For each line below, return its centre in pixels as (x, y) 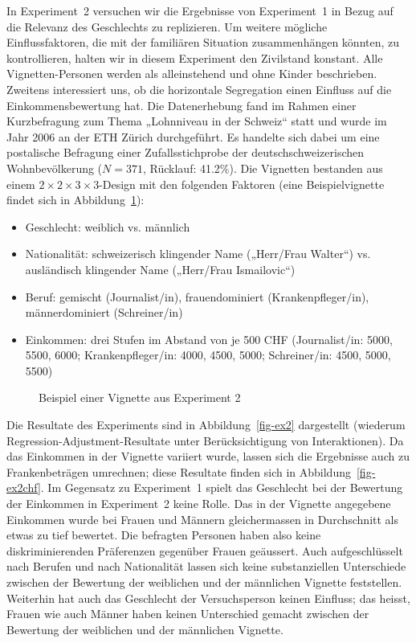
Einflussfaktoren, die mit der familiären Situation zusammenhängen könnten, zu (203, 42)
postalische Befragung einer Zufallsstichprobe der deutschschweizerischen (186, 152)
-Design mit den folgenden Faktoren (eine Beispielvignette (242, 184)
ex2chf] (24, 487)
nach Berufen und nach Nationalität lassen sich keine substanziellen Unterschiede (206, 566)
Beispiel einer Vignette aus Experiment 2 (140, 397)
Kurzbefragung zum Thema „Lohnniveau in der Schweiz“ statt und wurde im (197, 121)
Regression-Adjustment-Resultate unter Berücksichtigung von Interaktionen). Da (205, 440)
